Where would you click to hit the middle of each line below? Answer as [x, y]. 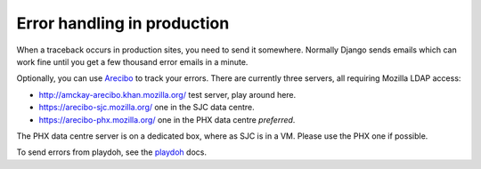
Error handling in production [123, 23]
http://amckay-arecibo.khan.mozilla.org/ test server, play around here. [167, 94]
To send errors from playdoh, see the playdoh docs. [111, 152]
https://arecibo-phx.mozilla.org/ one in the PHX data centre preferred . [167, 119]
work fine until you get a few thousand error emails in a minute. [132, 61]
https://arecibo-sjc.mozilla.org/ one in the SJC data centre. [147, 108]
